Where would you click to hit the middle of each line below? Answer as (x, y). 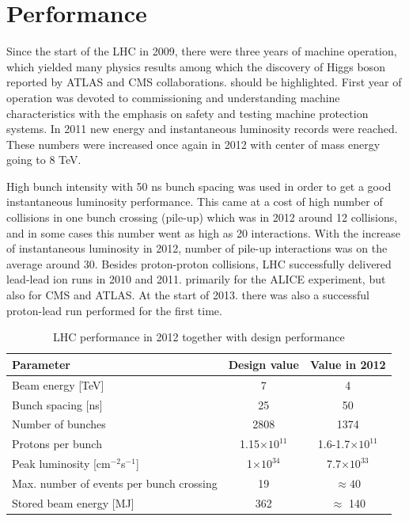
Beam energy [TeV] (58, 384)
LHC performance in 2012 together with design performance (199, 337)
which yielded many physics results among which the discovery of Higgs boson (196, 66)
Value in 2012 (348, 364)
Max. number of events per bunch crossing (115, 483)
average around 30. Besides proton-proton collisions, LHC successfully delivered (199, 263)
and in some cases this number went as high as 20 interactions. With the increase (204, 232)
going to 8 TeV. (44, 160)
